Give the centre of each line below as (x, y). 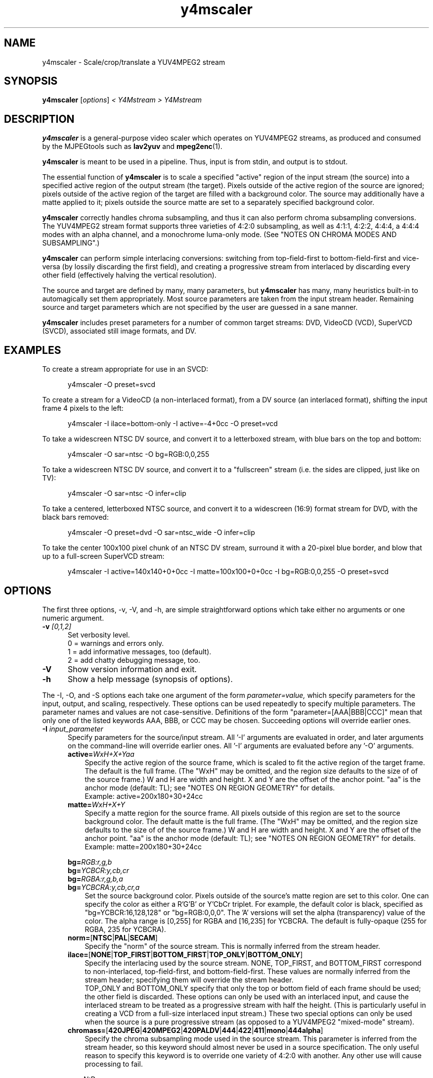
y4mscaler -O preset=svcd (112, 385)
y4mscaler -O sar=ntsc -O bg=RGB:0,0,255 (139, 454)
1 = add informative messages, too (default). (140, 651)
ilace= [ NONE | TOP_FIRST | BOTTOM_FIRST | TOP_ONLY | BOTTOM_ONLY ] (185, 954)
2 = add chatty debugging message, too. (134, 660)
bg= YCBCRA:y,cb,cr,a (104, 887)
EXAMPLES (33, 350)
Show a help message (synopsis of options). (150, 679)
